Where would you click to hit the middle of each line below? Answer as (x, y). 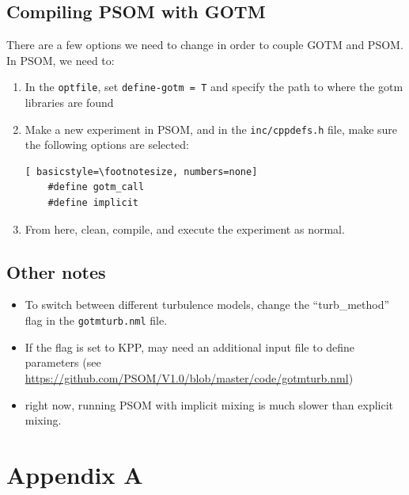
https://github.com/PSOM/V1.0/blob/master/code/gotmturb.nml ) (189, 377)
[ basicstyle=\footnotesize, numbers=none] (141, 171)
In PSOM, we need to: (61, 60)
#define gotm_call (96, 187)
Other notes (56, 271)
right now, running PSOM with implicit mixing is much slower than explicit (209, 404)
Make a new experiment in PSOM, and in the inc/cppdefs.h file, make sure (211, 129)
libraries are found (69, 103)
